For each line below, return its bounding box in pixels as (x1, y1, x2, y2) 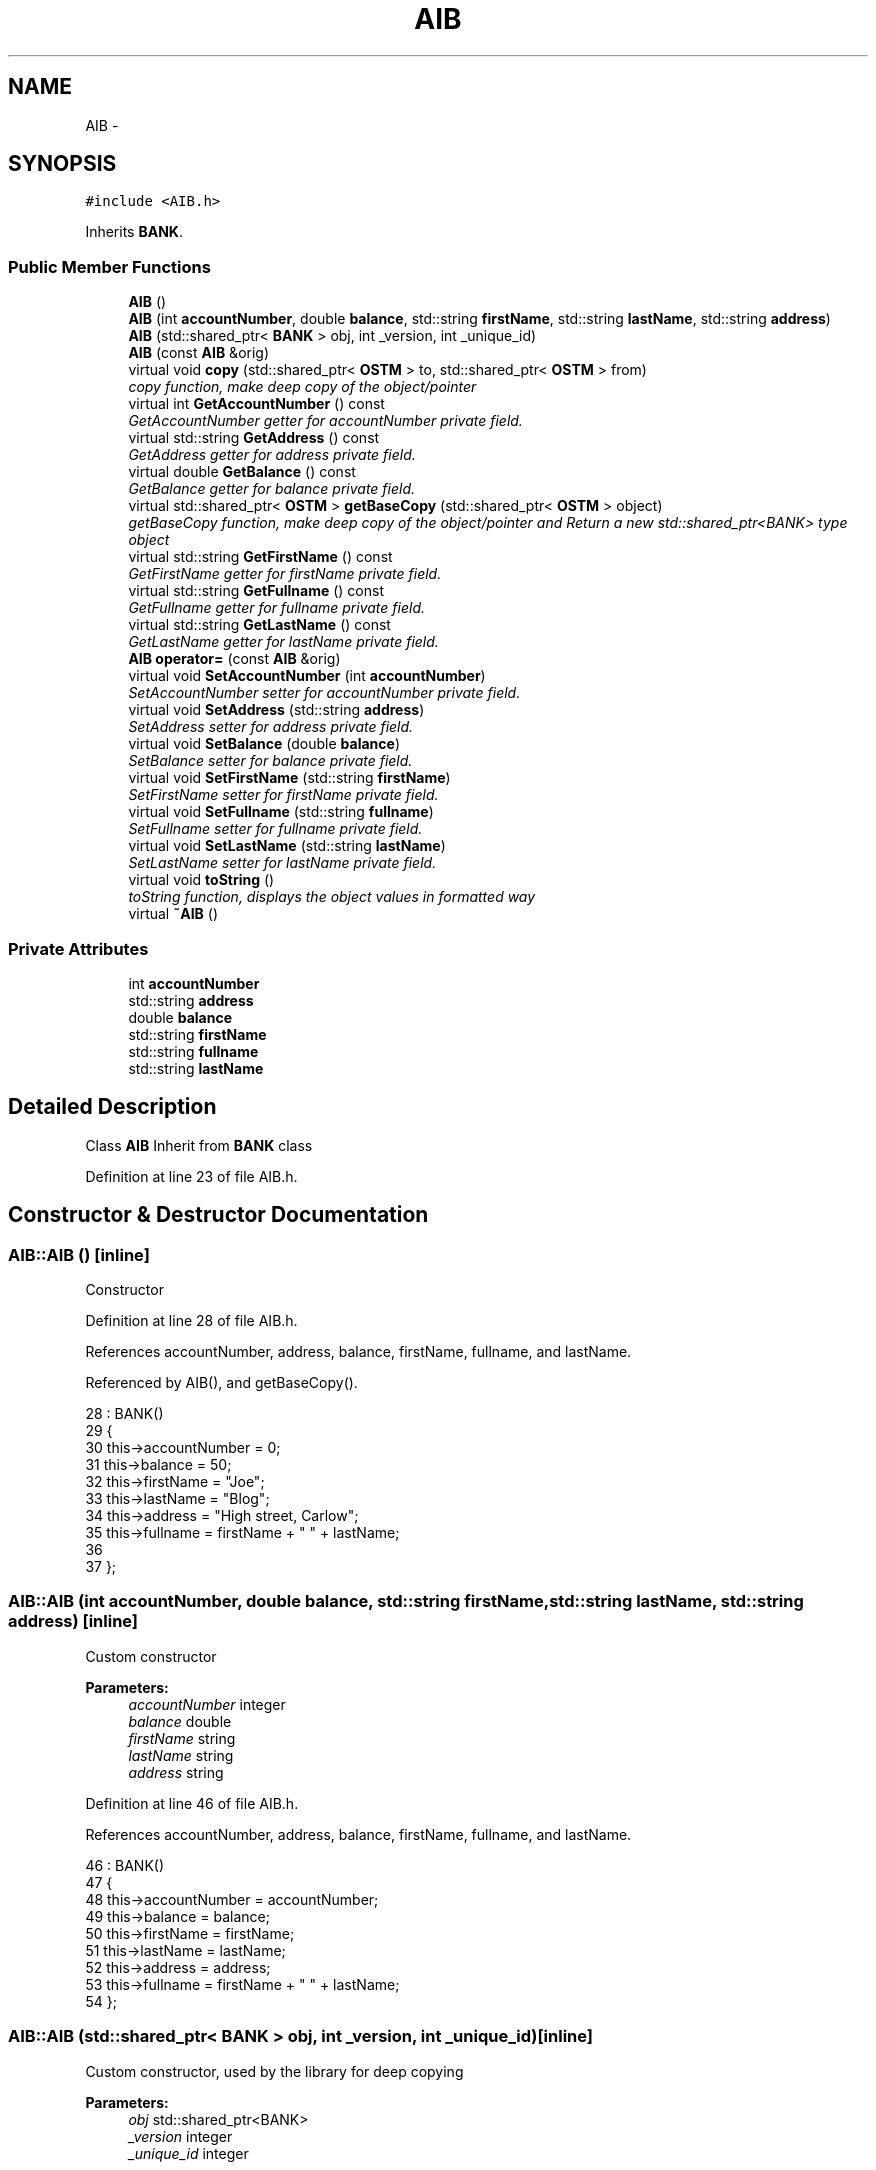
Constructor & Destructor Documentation (8, 1202, 429, 1228)
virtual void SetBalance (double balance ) (128, 735, 400, 753)
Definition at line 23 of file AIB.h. (85, 1167, 298, 1185)
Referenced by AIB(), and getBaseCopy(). (85, 1374, 358, 1391)
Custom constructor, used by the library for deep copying (85, 2062, 464, 2080)
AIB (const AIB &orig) (128, 344, 270, 362)
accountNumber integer (128, 1695, 286, 1713)
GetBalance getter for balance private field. (128, 480, 416, 498)
